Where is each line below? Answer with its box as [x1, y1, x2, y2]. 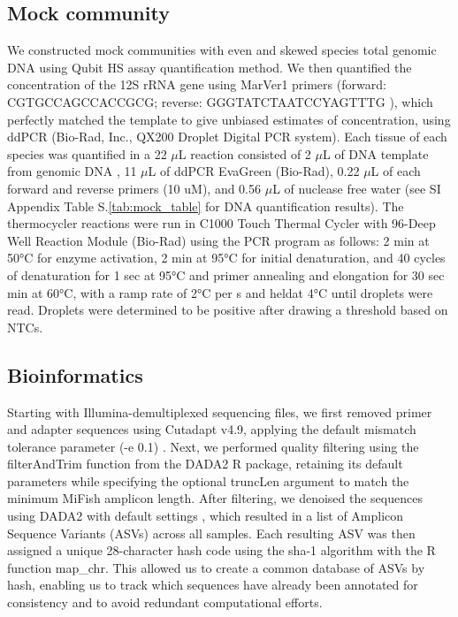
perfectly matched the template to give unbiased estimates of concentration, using [7, 110, 451, 128]
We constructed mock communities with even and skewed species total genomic [7, 41, 437, 59]
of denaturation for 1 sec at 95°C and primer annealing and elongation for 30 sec [7, 265, 445, 284]
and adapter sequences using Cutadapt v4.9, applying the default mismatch [7, 420, 416, 438]
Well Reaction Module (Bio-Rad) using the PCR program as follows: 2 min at [7, 231, 430, 249]
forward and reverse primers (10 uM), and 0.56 [7, 179, 262, 197]
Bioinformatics [7, 361, 143, 388]
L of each [370, 162, 421, 180]
